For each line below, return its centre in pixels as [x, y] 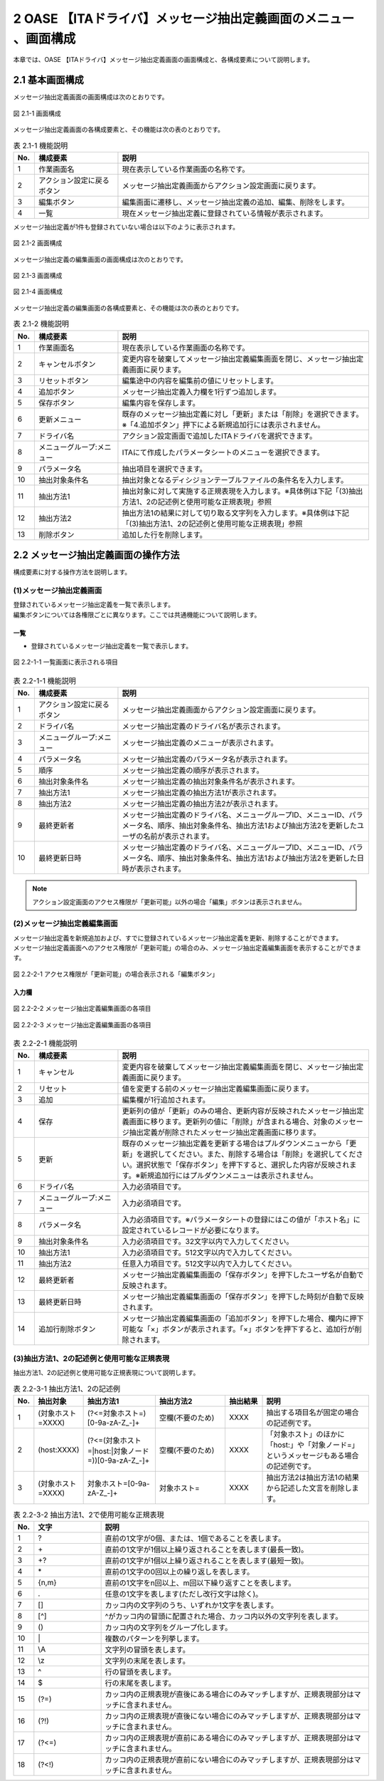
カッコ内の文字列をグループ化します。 [169, 1628]
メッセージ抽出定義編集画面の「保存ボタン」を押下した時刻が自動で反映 [243, 1297]
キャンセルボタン [67, 364]
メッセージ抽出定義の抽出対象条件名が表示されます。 [210, 782]
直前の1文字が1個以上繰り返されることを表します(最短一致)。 [207, 1561]
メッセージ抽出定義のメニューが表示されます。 [200, 743]
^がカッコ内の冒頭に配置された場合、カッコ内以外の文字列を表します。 [224, 1616]
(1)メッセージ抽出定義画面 [58, 590]
